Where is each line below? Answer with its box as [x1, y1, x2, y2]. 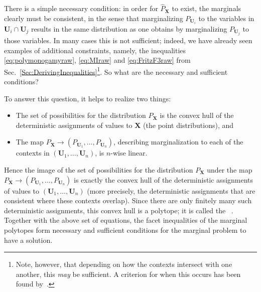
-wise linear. [110, 148, 148, 158]
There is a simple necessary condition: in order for [4, 3, 158, 14]
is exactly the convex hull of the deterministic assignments [74, 174, 253, 185]
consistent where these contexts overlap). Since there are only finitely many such [4, 195, 252, 206]
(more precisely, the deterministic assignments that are [87, 185, 255, 196]
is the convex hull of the [160, 110, 234, 120]
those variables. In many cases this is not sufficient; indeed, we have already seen [4, 35, 252, 45]
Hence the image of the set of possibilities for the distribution [4, 165, 193, 175]
